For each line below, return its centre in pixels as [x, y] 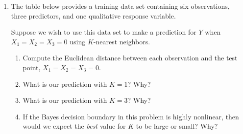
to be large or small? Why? [177, 126]
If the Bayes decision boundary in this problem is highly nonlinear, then [131, 116]
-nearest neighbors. [122, 41]
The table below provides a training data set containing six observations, [120, 6]
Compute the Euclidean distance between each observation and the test [130, 58]
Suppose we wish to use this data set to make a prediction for [104, 32]
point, [32, 67]
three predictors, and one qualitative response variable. [93, 15]
